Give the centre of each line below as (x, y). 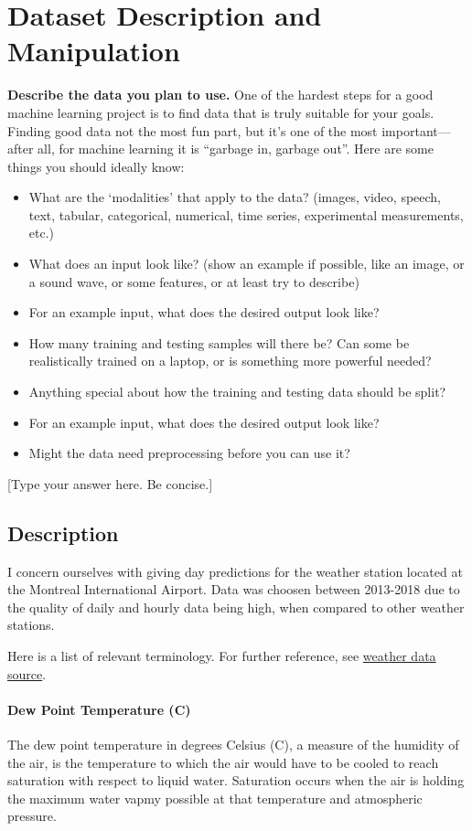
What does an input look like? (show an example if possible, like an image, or (247, 264)
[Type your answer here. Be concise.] (110, 483)
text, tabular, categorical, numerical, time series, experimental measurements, (246, 214)
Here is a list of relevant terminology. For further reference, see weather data (222, 655)
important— (416, 130)
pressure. (32, 816)
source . (27, 673)
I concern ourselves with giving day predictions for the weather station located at (235, 571)
